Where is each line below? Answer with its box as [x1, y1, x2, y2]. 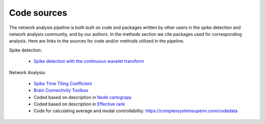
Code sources [9, 7, 67, 18]
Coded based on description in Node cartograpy [33, 94, 132, 100]
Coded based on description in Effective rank [33, 101, 125, 107]
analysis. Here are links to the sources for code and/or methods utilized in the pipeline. [9, 38, 185, 44]
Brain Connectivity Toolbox [33, 87, 88, 93]
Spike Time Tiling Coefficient [33, 80, 92, 86]
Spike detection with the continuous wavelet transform [33, 58, 144, 64]
